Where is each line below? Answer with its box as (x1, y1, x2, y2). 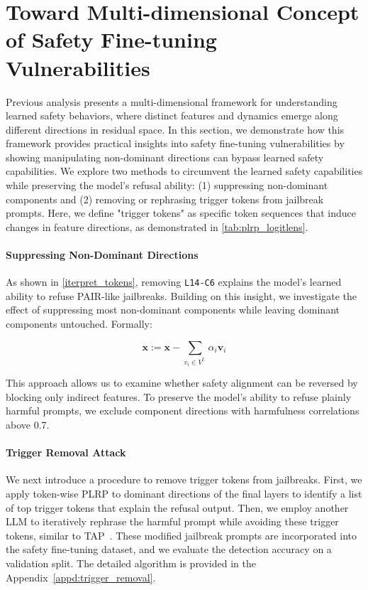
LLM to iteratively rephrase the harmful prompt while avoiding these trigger (6, 514, 339, 529)
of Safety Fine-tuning (6, 25, 217, 54)
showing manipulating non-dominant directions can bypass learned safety (6, 149, 324, 164)
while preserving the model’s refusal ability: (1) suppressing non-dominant (6, 178, 328, 193)
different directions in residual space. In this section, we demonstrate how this (6, 122, 345, 136)
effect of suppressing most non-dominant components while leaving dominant (6, 302, 340, 317)
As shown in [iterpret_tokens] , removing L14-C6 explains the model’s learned (6, 274, 342, 289)
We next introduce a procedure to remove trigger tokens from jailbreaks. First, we (6, 472, 362, 487)
